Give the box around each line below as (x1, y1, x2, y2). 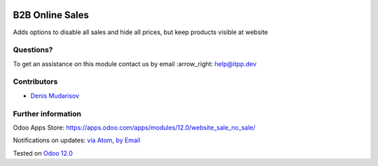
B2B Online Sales (13, 9, 90, 21)
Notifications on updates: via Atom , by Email (13, 136, 141, 144)
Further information (13, 109, 82, 119)
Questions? (13, 45, 53, 55)
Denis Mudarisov (30, 91, 80, 100)
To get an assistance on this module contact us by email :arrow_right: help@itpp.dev (13, 59, 257, 68)
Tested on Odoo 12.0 (13, 149, 73, 157)
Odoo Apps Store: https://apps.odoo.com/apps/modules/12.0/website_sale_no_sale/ (13, 123, 255, 132)
